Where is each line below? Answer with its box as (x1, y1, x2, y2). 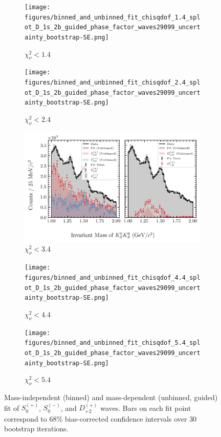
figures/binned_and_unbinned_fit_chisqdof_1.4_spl (25, 13, 201, 21)
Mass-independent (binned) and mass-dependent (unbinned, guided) (4, 392, 218, 403)
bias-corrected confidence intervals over (64, 413, 187, 424)
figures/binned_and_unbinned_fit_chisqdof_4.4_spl (25, 274, 201, 281)
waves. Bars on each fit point (100, 402, 191, 413)
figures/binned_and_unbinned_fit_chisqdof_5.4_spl (25, 339, 201, 347)
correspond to (4, 413, 47, 424)
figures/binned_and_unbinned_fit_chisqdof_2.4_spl (25, 79, 201, 87)
